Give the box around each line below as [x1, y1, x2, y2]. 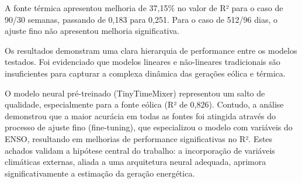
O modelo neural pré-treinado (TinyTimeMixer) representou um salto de [5, 87, 265, 99]
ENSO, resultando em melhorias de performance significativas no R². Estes [5, 132, 273, 144]
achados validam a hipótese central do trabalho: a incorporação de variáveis [5, 144, 275, 156]
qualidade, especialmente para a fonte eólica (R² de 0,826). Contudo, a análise [5, 98, 284, 111]
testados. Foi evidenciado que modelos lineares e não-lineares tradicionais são [5, 56, 280, 68]
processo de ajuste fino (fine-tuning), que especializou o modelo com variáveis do [5, 121, 293, 133]
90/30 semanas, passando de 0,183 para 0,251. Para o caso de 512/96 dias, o [5, 13, 277, 25]
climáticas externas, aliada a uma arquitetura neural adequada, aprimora [5, 156, 266, 168]
